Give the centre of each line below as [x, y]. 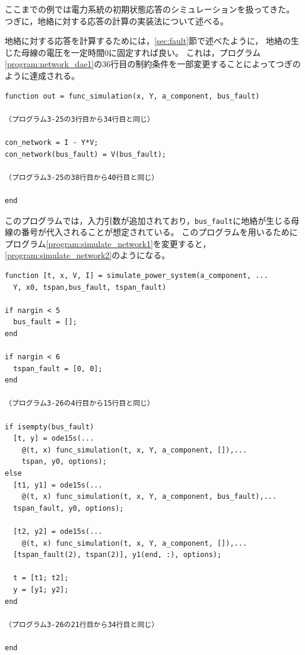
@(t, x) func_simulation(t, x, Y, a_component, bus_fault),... [149, 497]
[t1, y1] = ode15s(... [58, 485]
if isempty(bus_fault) [50, 427]
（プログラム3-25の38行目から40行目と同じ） [82, 177]
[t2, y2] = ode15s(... [58, 531]
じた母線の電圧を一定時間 [55, 52]
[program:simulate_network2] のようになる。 [88, 255]
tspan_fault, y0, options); [69, 508]
